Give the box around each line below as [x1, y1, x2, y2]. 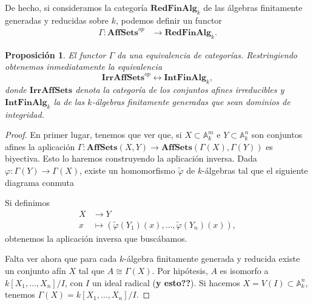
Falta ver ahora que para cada [5, 252, 117, 265]
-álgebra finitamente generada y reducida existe [124, 252, 300, 265]
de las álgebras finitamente [203, 1, 303, 13]
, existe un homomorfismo [79, 163, 175, 176]
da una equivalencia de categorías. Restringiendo [117, 48, 297, 61]
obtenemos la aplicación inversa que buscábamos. [5, 231, 187, 244]
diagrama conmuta [5, 176, 74, 188]
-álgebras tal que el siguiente [202, 163, 308, 176]
